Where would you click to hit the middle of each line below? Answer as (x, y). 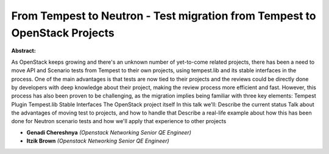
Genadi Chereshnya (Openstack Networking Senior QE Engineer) (109, 132)
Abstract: (23, 51)
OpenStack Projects (63, 33)
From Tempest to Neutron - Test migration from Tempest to (164, 16)
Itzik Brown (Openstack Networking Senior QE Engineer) (98, 141)
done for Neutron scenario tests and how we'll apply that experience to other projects (119, 121)
